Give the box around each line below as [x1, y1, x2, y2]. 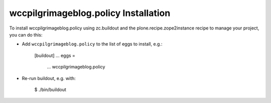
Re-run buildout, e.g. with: [22, 75, 76, 81]
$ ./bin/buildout [34, 86, 66, 92]
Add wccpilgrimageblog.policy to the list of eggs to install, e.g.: [22, 41, 163, 47]
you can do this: [9, 31, 43, 37]
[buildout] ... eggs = [34, 52, 75, 58]
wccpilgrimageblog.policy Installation [9, 7, 171, 18]
